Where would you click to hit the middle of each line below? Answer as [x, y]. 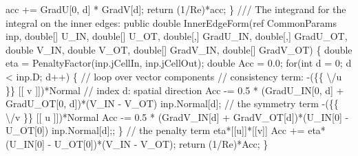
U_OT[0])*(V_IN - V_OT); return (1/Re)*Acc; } [161, 143]
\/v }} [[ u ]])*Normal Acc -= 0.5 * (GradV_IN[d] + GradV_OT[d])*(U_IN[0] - [177, 116]
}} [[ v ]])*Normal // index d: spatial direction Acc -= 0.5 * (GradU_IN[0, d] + [175, 90]
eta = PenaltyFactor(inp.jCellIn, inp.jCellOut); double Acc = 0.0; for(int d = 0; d [179, 63]
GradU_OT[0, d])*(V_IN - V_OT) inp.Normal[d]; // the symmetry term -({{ [172, 103]
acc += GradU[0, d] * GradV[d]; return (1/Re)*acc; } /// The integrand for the [176, 9]
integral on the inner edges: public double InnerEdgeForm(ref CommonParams [171, 22]
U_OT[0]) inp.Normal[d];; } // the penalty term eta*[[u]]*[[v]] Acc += [155, 130]
